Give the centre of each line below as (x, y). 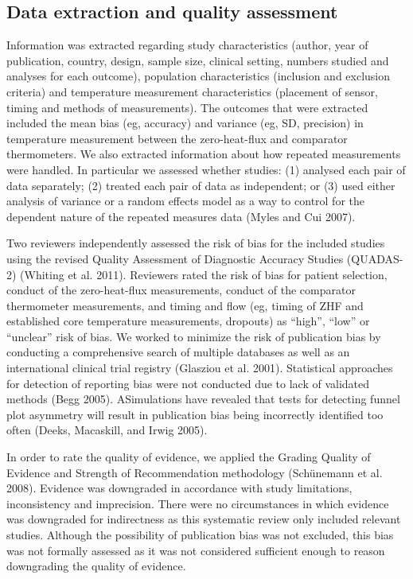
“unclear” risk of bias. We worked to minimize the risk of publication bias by (194, 336)
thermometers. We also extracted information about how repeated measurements (204, 154)
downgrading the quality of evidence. (96, 566)
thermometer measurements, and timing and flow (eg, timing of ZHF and (185, 305)
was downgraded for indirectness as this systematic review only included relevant (204, 519)
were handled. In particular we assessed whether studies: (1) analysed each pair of (206, 169)
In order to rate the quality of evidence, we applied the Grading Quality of (189, 457)
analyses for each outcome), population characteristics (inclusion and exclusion (199, 76)
